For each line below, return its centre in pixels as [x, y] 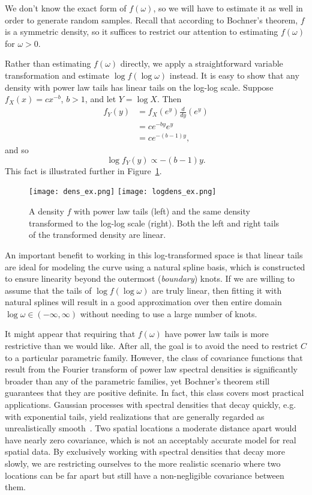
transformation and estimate [57, 75]
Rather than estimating [48, 63]
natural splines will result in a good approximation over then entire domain [143, 302]
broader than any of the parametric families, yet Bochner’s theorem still [137, 381]
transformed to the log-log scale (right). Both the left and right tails [154, 223]
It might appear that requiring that [70, 334]
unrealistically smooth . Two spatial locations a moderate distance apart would [151, 428]
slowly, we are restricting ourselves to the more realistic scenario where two [143, 463]
